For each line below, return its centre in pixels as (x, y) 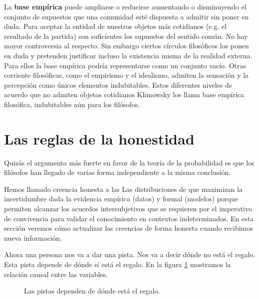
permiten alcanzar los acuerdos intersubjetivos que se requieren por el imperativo (128, 209)
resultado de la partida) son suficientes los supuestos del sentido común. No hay (126, 36)
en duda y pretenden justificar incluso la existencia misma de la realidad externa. (128, 55)
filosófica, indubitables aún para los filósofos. (72, 104)
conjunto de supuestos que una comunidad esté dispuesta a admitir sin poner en (127, 16)
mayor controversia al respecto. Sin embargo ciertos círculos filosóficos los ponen (127, 46)
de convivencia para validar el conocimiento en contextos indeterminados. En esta (129, 218)
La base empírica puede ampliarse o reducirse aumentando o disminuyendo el (125, 6)
